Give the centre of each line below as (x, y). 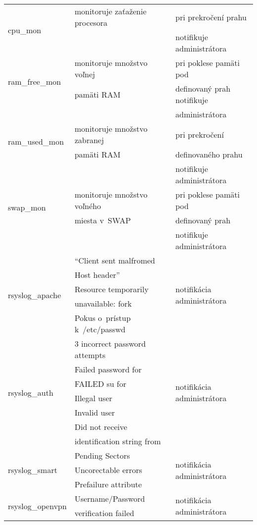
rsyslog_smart (33, 470)
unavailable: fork (103, 303)
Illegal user (93, 398)
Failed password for (108, 369)
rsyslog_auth (31, 392)
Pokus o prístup (103, 318)
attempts (90, 355)
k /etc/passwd (100, 329)
